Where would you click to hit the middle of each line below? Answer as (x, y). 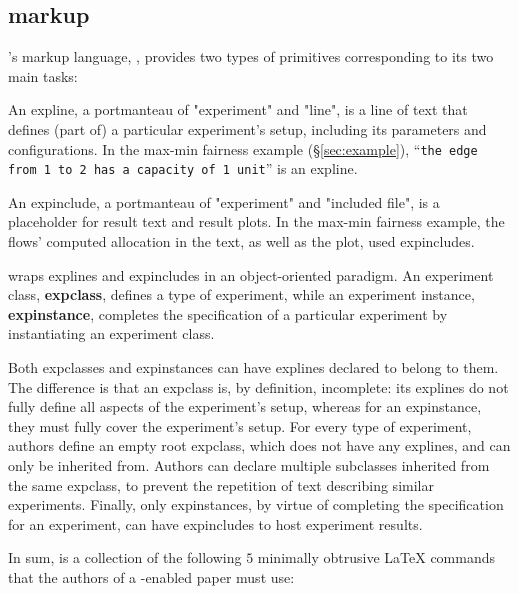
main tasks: (43, 75)
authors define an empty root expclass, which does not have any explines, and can (259, 445)
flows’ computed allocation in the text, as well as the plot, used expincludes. (241, 241)
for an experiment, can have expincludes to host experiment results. (215, 523)
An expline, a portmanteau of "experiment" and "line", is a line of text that (238, 109)
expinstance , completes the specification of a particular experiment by (228, 313)
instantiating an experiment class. (111, 333)
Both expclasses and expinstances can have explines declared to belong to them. (253, 367)
